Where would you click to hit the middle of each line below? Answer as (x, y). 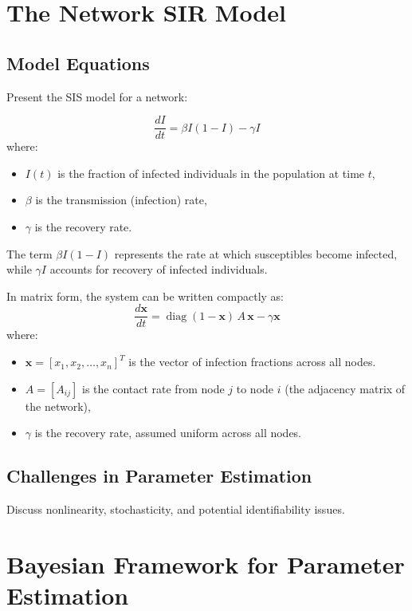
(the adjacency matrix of (345, 388)
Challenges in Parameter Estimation (159, 476)
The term (29, 253)
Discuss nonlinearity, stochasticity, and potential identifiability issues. (176, 509)
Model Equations (78, 63)
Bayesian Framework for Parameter (206, 564)
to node (255, 388)
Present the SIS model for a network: (97, 96)
